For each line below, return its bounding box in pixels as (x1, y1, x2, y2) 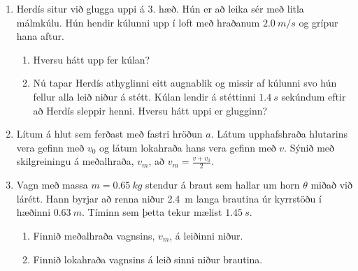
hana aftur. (16, 29, 64, 43)
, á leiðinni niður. (169, 228, 243, 242)
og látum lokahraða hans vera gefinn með (99, 140, 276, 154)
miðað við (310, 177, 352, 192)
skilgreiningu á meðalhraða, (16, 154, 134, 168)
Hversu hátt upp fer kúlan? (33, 52, 150, 66)
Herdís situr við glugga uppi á (16, 1, 145, 15)
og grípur (299, 15, 338, 29)
